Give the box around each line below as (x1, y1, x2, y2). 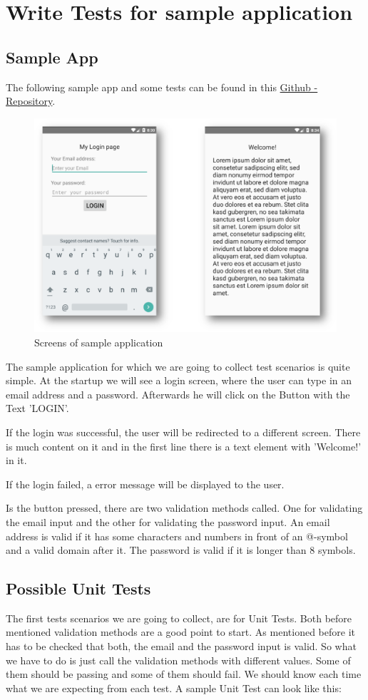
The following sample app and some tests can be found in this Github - (6, 79, 318, 94)
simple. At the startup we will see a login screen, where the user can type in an (6, 373, 352, 388)
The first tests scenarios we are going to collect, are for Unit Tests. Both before (6, 610, 352, 625)
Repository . (6, 93, 56, 108)
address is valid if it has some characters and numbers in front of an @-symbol (6, 528, 348, 543)
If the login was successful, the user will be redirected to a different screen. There (6, 424, 361, 439)
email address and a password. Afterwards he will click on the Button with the (6, 386, 350, 401)
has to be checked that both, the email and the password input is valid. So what (6, 639, 357, 654)
